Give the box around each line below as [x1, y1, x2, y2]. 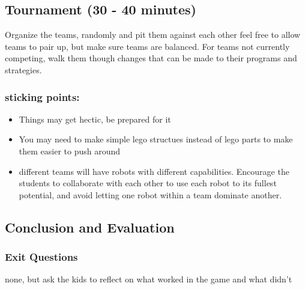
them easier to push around [19, 144, 121, 157]
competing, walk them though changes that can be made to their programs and [5, 52, 297, 64]
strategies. [5, 63, 42, 76]
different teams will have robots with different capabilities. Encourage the [19, 165, 289, 177]
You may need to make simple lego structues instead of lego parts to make [19, 133, 293, 145]
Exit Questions [5, 249, 78, 264]
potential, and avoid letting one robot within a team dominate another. [19, 188, 282, 201]
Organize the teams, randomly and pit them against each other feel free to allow [5, 28, 301, 41]
